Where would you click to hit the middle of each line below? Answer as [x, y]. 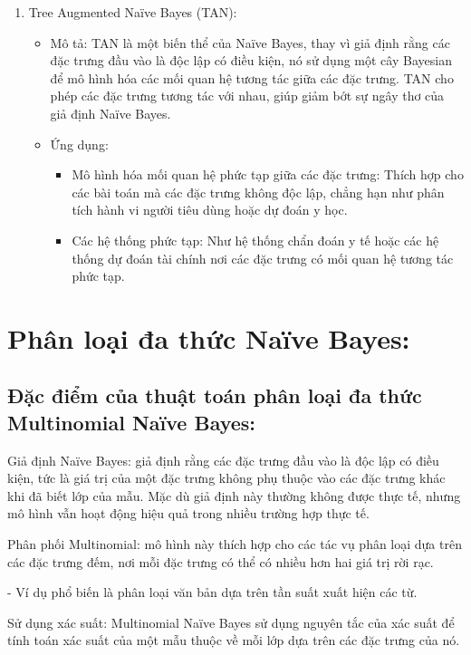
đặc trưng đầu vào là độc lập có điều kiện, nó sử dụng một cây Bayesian [251, 60]
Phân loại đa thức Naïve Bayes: [209, 337]
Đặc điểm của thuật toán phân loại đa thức [215, 395]
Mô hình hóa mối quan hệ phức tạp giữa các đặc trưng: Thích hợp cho [268, 174]
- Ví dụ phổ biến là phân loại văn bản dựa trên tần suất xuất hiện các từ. [212, 592]
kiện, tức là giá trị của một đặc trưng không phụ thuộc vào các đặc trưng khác [226, 478]
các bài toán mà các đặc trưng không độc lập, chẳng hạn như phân [258, 192]
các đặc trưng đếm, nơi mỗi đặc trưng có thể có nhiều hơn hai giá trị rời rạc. [221, 561]
